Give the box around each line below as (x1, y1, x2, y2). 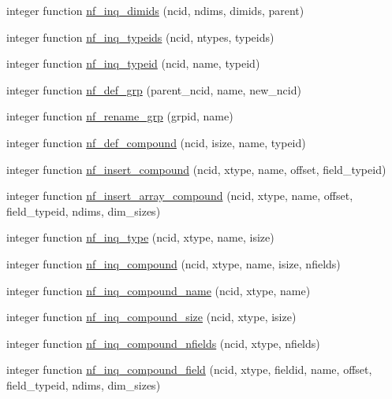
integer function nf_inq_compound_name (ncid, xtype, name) (6, 282, 311, 298)
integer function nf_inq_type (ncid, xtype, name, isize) (6, 229, 274, 246)
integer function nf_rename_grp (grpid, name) (6, 108, 233, 124)
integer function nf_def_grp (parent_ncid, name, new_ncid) (6, 81, 301, 98)
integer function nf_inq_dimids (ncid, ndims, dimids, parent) (6, 2, 304, 18)
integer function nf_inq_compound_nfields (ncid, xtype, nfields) (6, 334, 320, 351)
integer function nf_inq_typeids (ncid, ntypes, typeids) (6, 28, 274, 45)
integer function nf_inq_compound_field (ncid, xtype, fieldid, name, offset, (6, 361, 372, 378)
